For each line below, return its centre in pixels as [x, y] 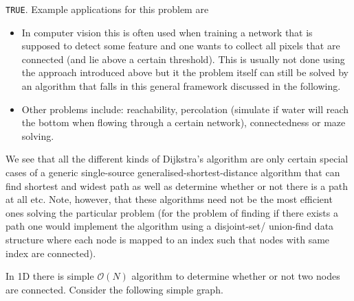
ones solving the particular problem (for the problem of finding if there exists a [172, 212]
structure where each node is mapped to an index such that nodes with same [168, 239]
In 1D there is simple [50, 276]
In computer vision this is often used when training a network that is [167, 32]
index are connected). [51, 253]
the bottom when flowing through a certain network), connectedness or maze [184, 122]
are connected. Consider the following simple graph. [114, 289]
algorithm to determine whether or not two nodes [236, 276]
